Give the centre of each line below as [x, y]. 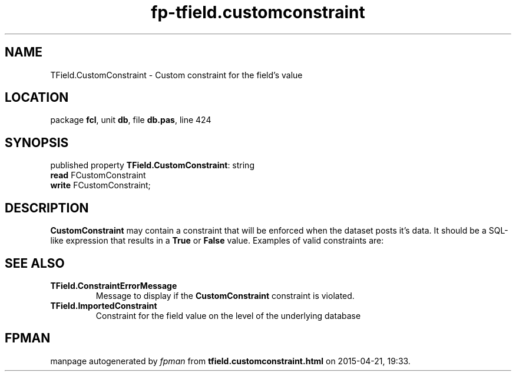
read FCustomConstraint [98, 175]
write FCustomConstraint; [100, 185]
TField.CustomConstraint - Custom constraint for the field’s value [176, 75]
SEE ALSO [35, 263]
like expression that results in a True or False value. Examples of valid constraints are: [217, 241]
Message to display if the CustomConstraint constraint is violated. [225, 295]
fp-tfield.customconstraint [258, 12]
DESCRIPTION [47, 208]
